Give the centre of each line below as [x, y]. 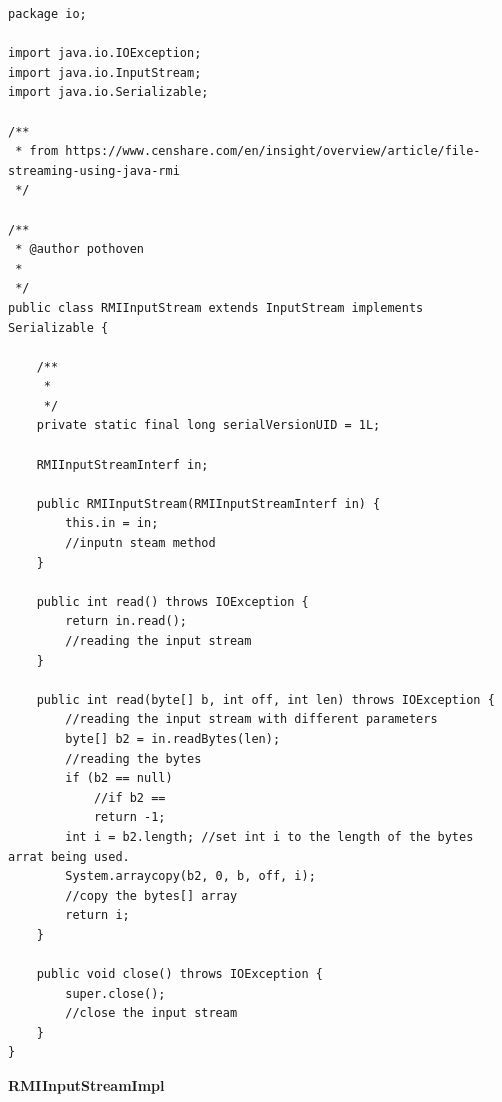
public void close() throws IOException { [179, 974]
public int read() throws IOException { [172, 601]
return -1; [129, 817]
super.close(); [115, 993]
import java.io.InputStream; [105, 72]
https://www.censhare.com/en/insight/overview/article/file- [273, 151]
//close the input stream [151, 1013]
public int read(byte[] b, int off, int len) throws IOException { [265, 699]
